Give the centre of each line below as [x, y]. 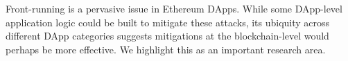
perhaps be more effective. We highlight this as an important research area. [166, 49]
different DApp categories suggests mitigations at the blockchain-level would [167, 36]
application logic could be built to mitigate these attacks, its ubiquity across [168, 22]
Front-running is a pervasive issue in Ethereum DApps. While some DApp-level [174, 8]
